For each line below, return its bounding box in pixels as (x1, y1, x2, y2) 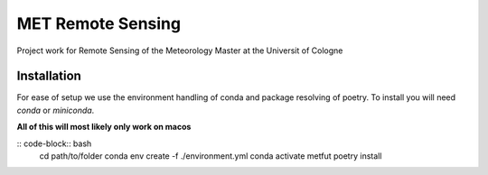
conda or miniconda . (16, 105, 95, 115)
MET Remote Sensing (16, 14, 181, 33)
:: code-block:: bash (16, 138, 92, 149)
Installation (16, 69, 81, 84)
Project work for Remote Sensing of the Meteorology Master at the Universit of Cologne (16, 45, 343, 56)
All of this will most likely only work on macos (16, 122, 192, 133)
